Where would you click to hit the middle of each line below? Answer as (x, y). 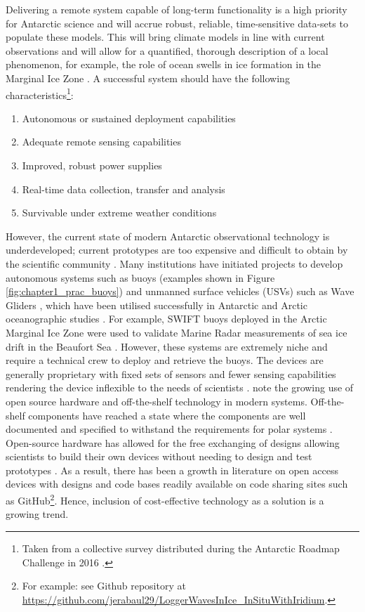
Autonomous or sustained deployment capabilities (129, 118)
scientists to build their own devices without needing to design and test (159, 456)
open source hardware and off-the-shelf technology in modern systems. (157, 401)
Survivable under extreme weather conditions (119, 213)
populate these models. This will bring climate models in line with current (165, 37)
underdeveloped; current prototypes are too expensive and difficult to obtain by (177, 250)
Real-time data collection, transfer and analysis (124, 189)
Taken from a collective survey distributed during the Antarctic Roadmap (181, 548)
